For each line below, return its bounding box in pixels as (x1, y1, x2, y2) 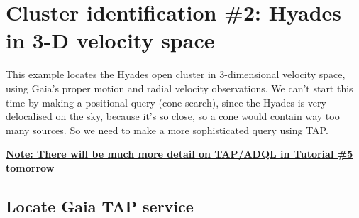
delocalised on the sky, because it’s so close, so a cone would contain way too (6, 109, 340, 124)
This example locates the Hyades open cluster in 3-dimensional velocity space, (6, 67, 346, 82)
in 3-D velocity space (6, 26, 215, 55)
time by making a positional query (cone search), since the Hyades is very (6, 94, 326, 109)
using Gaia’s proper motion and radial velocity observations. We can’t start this (6, 80, 353, 95)
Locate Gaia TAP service (6, 195, 194, 217)
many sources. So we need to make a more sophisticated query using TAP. (6, 122, 328, 137)
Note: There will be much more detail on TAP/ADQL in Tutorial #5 (6, 146, 353, 161)
